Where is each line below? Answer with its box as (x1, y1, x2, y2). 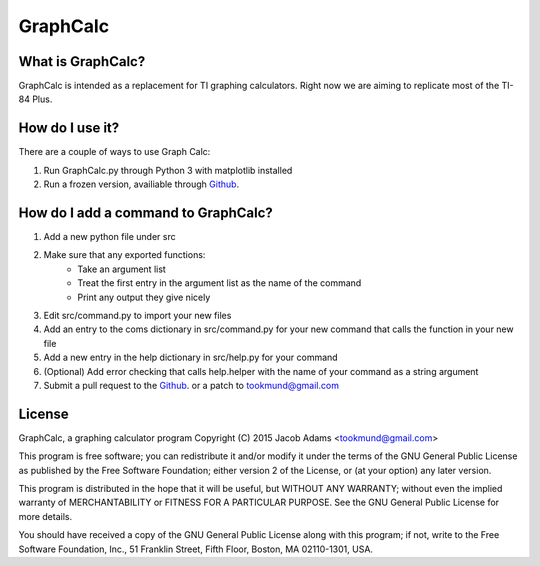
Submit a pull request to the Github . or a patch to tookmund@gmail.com (43, 379, 340, 391)
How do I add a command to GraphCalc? (18, 204, 274, 221)
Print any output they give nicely (77, 291, 211, 303)
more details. (18, 510, 73, 522)
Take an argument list (77, 263, 167, 275)
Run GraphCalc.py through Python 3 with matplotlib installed (43, 164, 293, 176)
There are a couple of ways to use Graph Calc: (18, 146, 211, 158)
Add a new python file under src (43, 231, 176, 243)
